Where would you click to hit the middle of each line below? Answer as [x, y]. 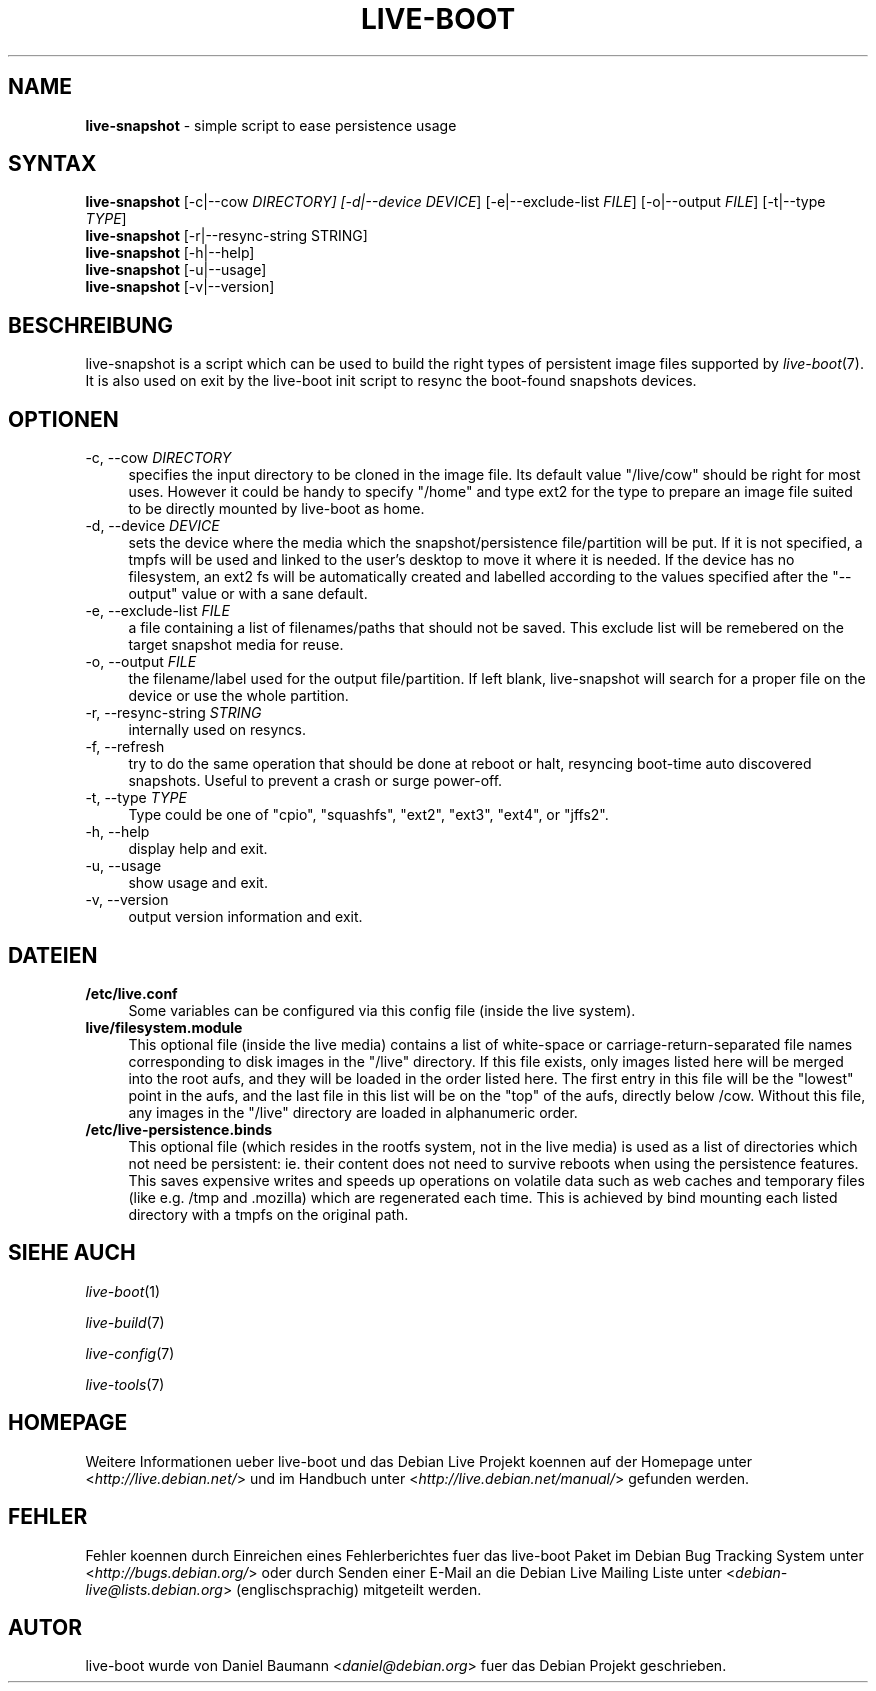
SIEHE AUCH [72, 1253]
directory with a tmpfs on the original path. [268, 1214]
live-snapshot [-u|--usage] [176, 270]
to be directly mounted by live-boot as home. [276, 509]
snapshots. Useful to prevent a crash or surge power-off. [315, 781]
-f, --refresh [125, 747]
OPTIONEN [63, 419]
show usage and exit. [198, 883]
